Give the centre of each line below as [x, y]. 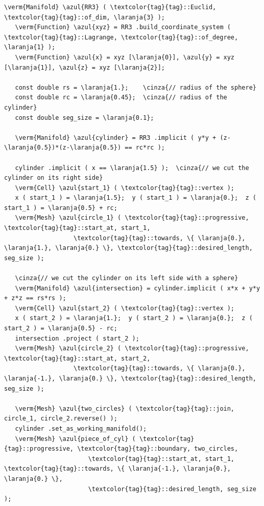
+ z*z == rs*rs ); [35, 298]
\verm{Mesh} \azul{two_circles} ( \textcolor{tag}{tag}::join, [125, 408]
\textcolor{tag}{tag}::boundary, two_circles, [158, 449]
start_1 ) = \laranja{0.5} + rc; [61, 208]
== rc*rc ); [145, 148]
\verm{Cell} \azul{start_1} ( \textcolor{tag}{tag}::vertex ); [125, 188]
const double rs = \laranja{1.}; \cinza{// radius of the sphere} [136, 87]
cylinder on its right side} [54, 178]
